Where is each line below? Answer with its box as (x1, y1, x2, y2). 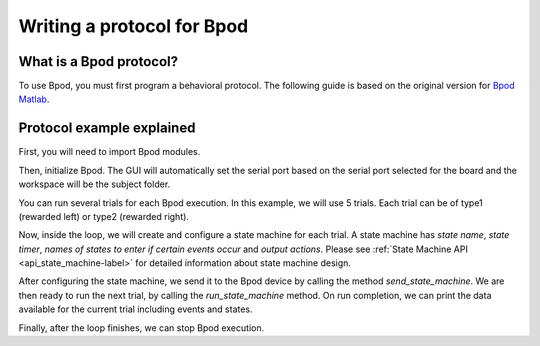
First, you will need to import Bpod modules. (18, 146, 201, 158)
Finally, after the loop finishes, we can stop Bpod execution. (18, 321, 265, 334)
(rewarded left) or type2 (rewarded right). (18, 210, 190, 222)
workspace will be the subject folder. (18, 178, 171, 190)
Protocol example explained (18, 120, 196, 137)
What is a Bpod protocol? (18, 53, 179, 70)
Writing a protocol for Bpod (18, 15, 249, 37)
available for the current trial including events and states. (18, 303, 254, 315)
